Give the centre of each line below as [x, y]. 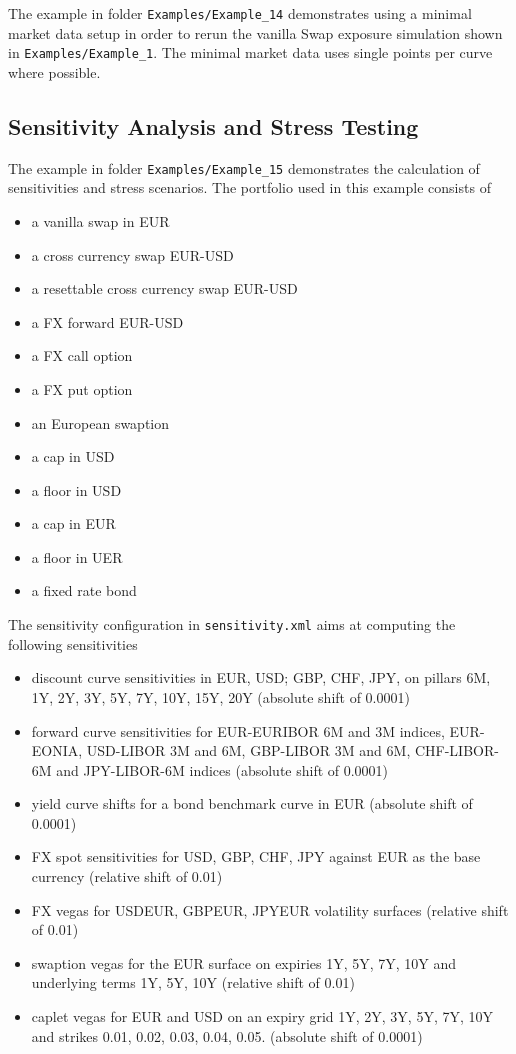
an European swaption [100, 422]
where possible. [54, 71]
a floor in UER [77, 556]
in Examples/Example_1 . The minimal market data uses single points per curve [250, 52]
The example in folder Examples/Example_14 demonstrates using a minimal [240, 13]
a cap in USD [73, 456]
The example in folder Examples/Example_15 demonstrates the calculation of [244, 167]
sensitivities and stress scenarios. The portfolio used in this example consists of [249, 187]
